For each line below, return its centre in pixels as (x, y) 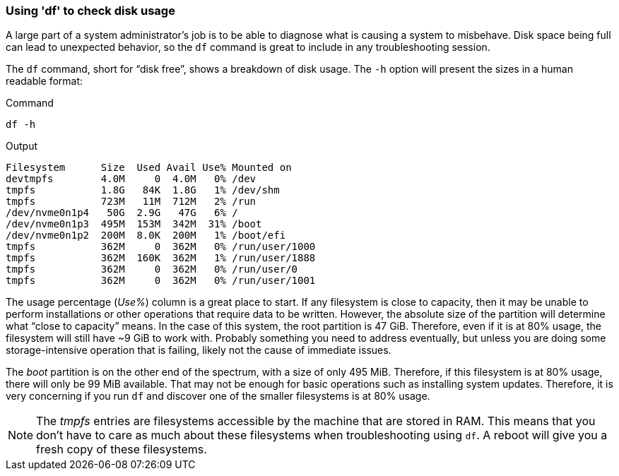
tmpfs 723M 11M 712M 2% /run (131, 202)
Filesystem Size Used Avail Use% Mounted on (149, 168)
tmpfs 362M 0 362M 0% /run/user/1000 (161, 247)
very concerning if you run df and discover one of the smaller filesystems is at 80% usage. (218, 396)
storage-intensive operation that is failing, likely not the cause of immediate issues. (199, 350)
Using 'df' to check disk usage (90, 11)
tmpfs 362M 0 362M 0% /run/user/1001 (161, 281)
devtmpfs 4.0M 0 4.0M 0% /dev (131, 179)
